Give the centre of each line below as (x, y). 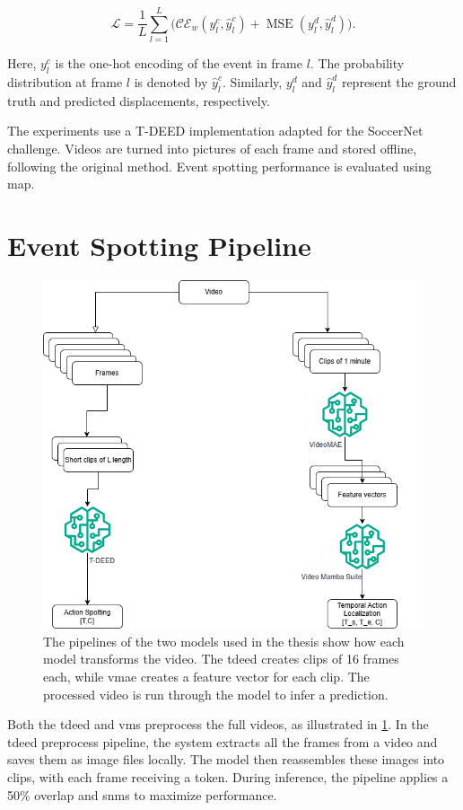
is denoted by (171, 81)
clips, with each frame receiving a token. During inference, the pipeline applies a (228, 777)
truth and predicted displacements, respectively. (139, 100)
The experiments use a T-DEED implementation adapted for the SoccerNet (215, 131)
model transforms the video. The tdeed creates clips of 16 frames (221, 659)
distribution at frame (65, 81)
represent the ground (399, 81)
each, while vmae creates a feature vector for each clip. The (206, 677)
